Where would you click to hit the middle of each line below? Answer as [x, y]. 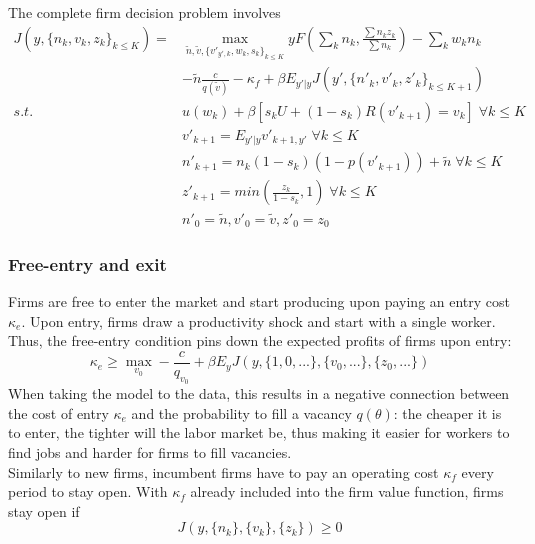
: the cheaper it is [447, 412]
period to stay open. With [88, 491]
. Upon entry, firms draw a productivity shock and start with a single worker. [258, 320]
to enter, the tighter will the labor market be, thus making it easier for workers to [259, 432]
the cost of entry [58, 412]
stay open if [44, 510]
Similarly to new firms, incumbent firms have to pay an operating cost [223, 471]
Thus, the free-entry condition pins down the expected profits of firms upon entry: [260, 340]
